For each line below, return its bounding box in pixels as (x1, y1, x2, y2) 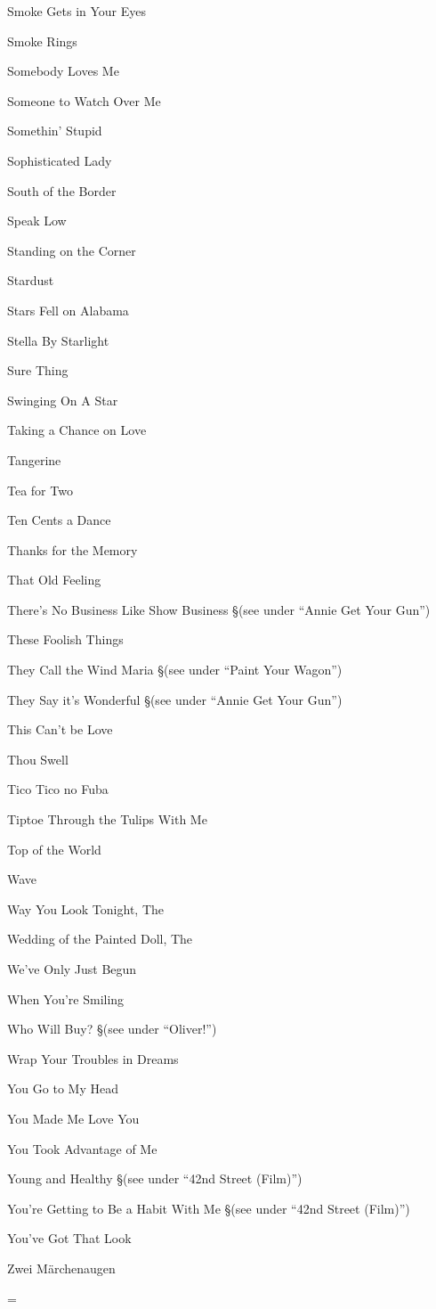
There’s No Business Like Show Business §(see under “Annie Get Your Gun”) (7, 600, 431, 618)
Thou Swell (7, 749, 69, 768)
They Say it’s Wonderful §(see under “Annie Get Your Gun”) (7, 690, 343, 708)
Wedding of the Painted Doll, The (7, 929, 193, 948)
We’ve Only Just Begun (7, 960, 137, 978)
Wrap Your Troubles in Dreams (7, 1049, 179, 1068)
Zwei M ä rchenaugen (7, 1258, 116, 1277)
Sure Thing (7, 361, 69, 380)
